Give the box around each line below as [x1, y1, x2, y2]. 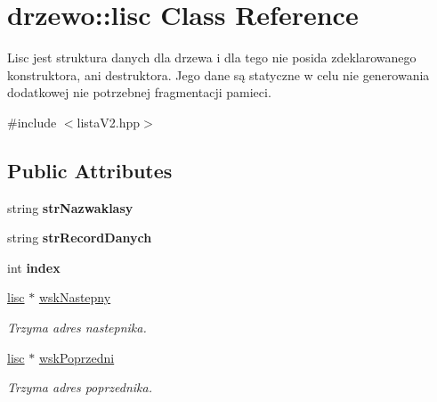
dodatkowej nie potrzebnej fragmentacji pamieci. [7, 83, 271, 102]
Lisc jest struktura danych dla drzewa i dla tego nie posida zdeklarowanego [7, 48, 417, 67]
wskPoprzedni [38, 348, 115, 366]
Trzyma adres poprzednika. [7, 378, 153, 397]
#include [7, 112, 57, 131]
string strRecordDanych [7, 228, 152, 247]
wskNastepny [38, 288, 111, 307]
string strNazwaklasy [7, 198, 134, 217]
